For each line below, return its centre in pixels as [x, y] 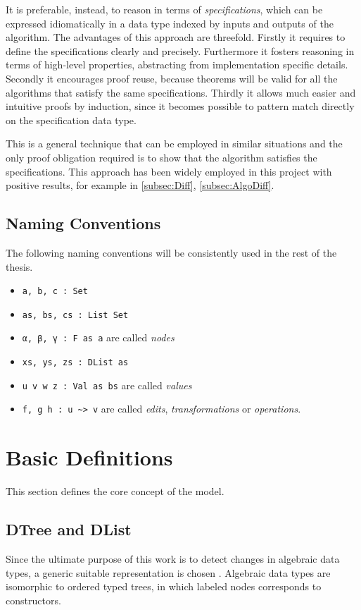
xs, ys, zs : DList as [75, 363]
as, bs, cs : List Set [75, 315]
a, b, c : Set [55, 292]
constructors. [33, 600]
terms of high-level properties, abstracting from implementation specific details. [177, 65]
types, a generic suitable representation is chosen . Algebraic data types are [168, 572]
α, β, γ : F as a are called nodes [98, 337]
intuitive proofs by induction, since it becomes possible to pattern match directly [180, 106]
